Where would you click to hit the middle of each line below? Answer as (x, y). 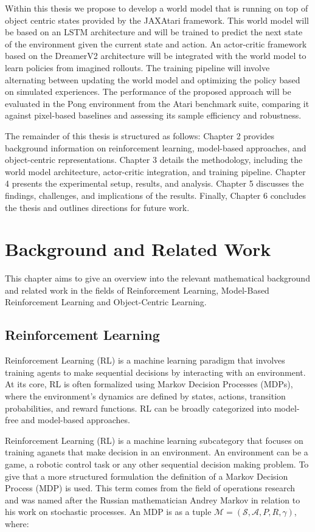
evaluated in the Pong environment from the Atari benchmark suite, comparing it (157, 103)
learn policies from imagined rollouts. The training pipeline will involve (137, 67)
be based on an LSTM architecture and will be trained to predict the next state (154, 32)
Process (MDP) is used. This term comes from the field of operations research (150, 488)
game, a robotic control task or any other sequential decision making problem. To (157, 464)
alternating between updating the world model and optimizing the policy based (153, 79)
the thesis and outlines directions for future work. (97, 207)
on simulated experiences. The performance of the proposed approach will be (148, 92)
